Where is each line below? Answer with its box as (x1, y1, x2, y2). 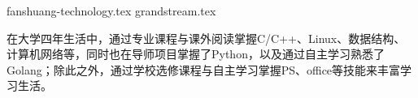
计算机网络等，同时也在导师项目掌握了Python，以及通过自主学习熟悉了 (7, 45, 385, 62)
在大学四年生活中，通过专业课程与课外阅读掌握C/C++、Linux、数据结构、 (7, 29, 406, 46)
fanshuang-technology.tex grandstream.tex (7, 2, 216, 19)
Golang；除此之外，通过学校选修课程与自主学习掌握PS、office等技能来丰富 (7, 61, 401, 78)
